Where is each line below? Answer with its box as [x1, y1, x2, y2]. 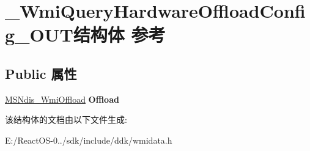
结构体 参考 [73, 22, 166, 47]
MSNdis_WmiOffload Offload [5, 92, 119, 105]
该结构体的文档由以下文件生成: [5, 113, 127, 126]
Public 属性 [5, 64, 77, 83]
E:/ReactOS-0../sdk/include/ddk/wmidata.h [5, 133, 172, 146]
